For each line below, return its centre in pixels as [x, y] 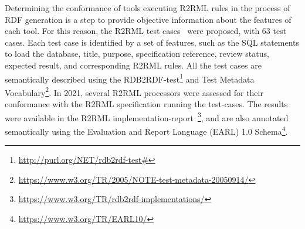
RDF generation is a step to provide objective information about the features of [148, 19]
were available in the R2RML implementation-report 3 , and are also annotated [147, 117]
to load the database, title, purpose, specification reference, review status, [137, 54]
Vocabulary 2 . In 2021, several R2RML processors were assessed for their [134, 91]
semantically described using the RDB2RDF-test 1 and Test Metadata [130, 78]
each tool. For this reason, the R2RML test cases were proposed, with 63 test [146, 31]
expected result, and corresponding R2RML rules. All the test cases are [133, 65]
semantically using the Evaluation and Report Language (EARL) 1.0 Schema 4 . [146, 130]
